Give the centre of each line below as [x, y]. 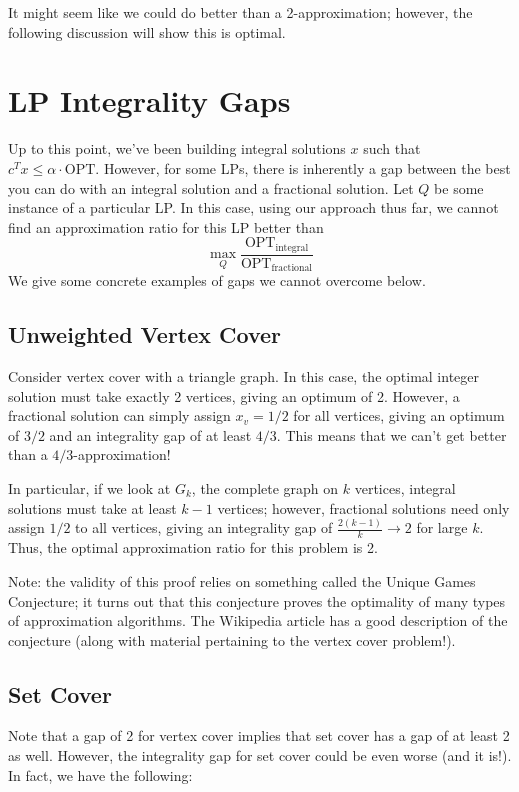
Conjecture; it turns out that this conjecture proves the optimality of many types [257, 600]
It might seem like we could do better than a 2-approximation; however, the [240, 12]
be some [459, 187]
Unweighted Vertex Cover [145, 334]
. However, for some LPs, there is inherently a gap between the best [303, 167]
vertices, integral [405, 487]
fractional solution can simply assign [119, 415]
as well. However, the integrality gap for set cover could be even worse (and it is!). [260, 755]
